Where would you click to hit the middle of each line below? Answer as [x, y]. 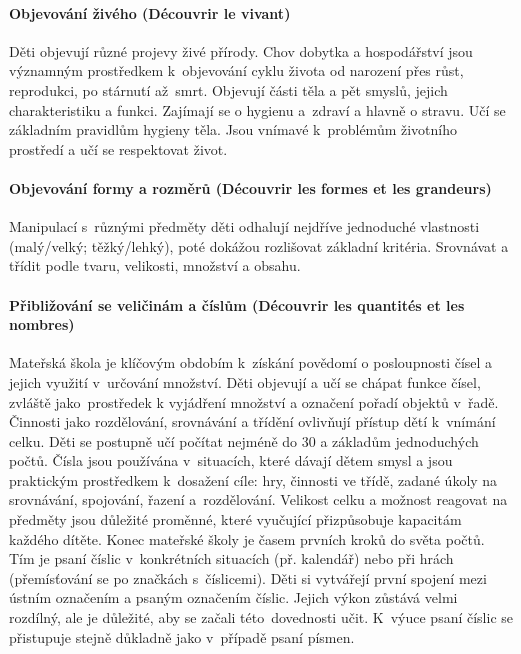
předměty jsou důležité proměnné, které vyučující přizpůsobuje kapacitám [235, 519]
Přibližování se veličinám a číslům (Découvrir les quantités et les [237, 304]
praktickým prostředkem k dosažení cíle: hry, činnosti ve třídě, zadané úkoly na [253, 479]
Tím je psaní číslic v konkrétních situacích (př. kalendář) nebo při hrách [231, 558]
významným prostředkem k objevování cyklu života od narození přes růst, [236, 70]
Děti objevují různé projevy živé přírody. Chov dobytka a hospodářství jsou [241, 50]
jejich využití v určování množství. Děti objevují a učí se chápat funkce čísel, [245, 381]
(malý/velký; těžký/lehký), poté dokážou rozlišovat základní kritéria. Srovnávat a [259, 245]
